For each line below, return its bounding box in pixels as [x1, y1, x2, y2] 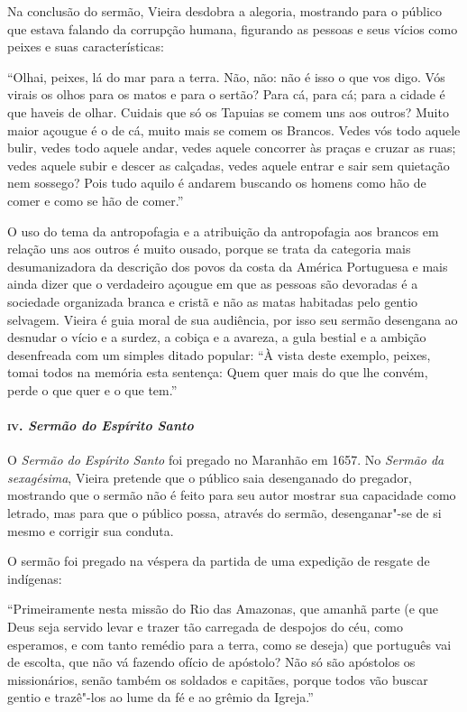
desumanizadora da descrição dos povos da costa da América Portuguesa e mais [7, 256, 448, 275]
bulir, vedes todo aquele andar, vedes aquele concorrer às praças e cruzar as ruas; [7, 138, 456, 157]
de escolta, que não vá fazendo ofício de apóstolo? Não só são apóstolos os [7, 652, 416, 671]
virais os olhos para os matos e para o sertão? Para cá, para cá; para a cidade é [7, 85, 445, 104]
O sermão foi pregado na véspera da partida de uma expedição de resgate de [7, 551, 430, 570]
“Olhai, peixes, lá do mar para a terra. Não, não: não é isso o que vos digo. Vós [7, 67, 445, 86]
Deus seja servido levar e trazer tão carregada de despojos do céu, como [7, 617, 404, 636]
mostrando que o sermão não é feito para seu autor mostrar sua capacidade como [7, 485, 456, 504]
